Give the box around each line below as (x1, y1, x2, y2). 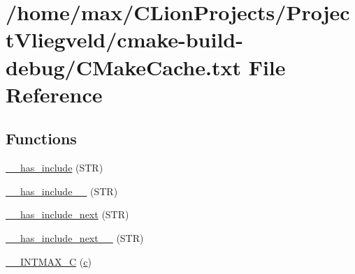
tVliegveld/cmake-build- (6, 25, 243, 54)
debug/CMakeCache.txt (6, 52, 241, 81)
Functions (6, 128, 77, 149)
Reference (6, 79, 103, 108)
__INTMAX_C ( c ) (6, 254, 92, 268)
